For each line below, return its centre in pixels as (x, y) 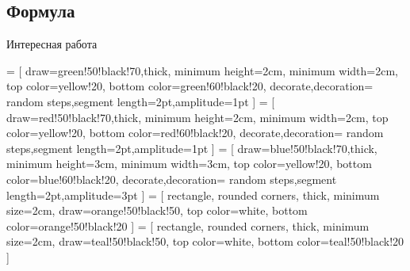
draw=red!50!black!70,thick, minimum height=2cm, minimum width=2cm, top (197, 117)
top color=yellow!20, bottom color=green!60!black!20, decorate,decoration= (190, 86)
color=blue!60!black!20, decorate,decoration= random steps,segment (172, 179)
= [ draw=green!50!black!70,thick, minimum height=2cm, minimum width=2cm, (202, 70)
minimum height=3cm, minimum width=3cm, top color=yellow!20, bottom (189, 164)
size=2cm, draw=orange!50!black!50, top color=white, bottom (157, 210)
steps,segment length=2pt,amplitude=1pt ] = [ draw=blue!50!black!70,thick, (192, 148)
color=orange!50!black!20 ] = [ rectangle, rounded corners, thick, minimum (188, 225)
